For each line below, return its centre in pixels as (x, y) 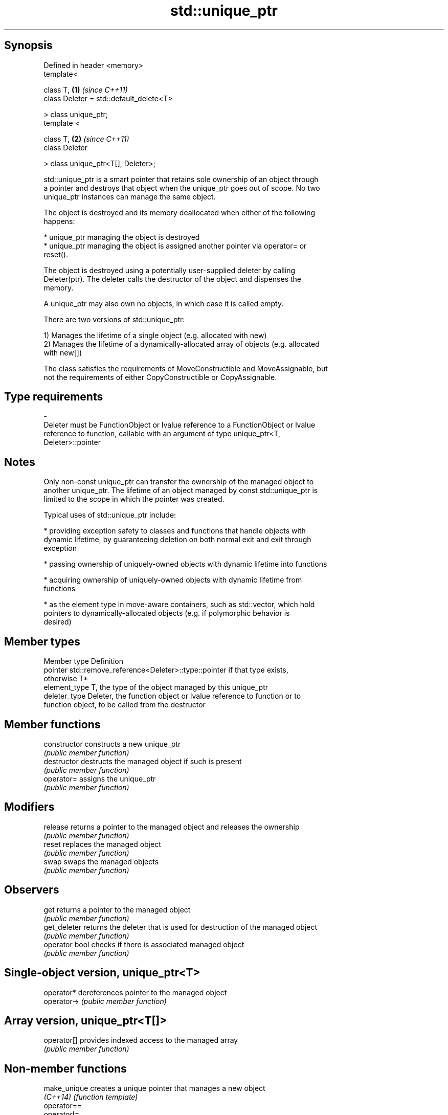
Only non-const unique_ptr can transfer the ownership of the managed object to (179, 482)
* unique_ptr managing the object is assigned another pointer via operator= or (175, 246)
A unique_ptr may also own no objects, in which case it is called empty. (164, 303)
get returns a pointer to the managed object (117, 909)
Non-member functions (65, 1068)
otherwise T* (66, 679)
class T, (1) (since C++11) (86, 90)
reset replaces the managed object (102, 844)
